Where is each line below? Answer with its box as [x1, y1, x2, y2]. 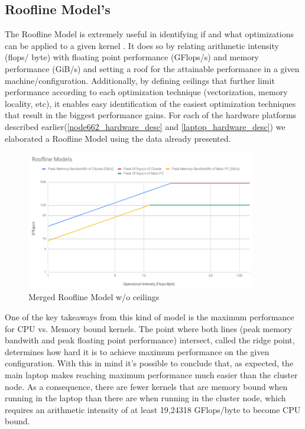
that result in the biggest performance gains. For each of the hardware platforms [5, 109, 297, 121]
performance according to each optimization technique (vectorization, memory [5, 86, 288, 98]
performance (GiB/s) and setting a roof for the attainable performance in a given [5, 62, 300, 74]
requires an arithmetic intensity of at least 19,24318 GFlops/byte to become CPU [5, 403, 301, 415]
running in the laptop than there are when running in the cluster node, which [5, 392, 286, 404]
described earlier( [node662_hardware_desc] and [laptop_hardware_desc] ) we [5, 120, 285, 132]
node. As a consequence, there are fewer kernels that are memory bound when [5, 380, 288, 392]
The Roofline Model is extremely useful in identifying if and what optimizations [5, 28, 294, 40]
